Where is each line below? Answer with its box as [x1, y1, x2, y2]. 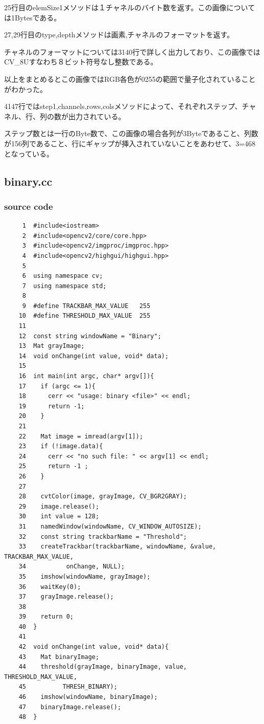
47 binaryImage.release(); [18, 703, 122, 711]
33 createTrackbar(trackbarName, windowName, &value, [18, 543, 217, 551]
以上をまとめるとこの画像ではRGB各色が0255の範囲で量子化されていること [4, 73, 256, 84]
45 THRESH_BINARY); [18, 683, 117, 691]
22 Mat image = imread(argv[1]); [18, 432, 143, 440]
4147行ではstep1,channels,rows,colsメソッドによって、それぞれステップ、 [4, 101, 242, 112]
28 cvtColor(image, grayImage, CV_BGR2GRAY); [18, 493, 187, 500]
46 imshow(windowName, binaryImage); [18, 693, 158, 701]
